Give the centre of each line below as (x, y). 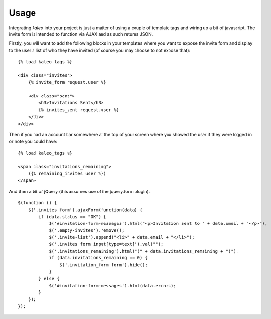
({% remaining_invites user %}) (67, 173)
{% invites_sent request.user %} (79, 110)
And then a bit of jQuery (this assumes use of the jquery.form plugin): (80, 191)
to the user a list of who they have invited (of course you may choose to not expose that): (100, 50)
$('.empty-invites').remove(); (87, 230)
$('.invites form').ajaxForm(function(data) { (85, 210)
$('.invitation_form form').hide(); (103, 265)
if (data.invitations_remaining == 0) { (98, 258)
